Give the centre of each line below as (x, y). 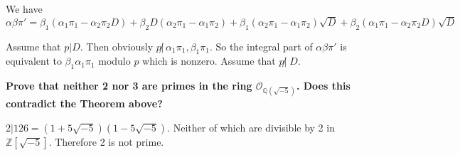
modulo (114, 61)
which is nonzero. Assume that (209, 61)
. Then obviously (117, 46)
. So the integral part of (261, 46)
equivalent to (34, 61)
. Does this (323, 86)
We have (24, 9)
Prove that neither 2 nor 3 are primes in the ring (129, 86)
